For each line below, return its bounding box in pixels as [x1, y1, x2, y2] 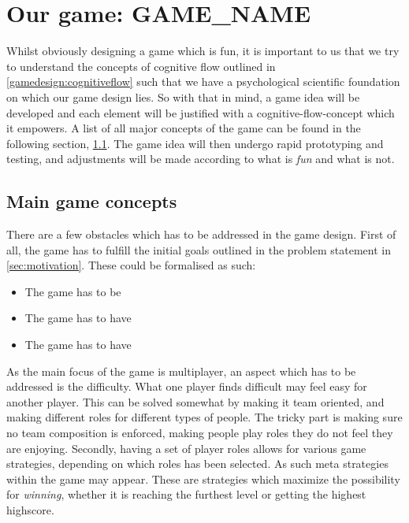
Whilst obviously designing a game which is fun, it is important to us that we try [6, 43, 400, 59]
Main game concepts [6, 189, 177, 213]
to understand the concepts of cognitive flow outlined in [6, 57, 276, 74]
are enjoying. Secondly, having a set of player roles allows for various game [6, 440, 366, 456]
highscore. [6, 501, 54, 517]
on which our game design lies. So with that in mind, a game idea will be [6, 88, 360, 105]
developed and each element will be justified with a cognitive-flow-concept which [6, 104, 395, 121]
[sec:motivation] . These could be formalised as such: [6, 257, 256, 273]
